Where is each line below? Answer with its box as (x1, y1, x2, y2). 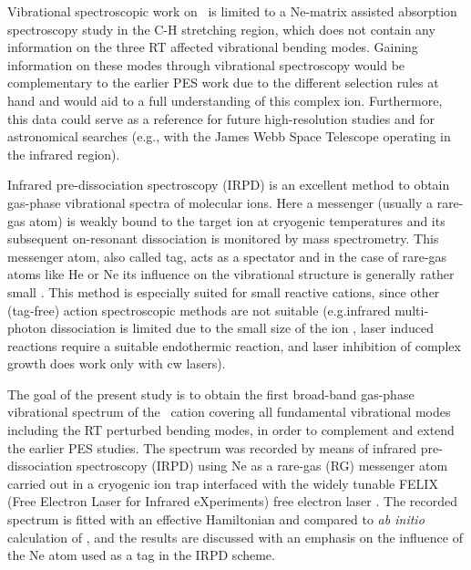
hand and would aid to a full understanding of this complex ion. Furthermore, (7, 90, 443, 109)
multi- (394, 300, 429, 319)
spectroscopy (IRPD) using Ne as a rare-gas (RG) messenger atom (76, 456, 448, 475)
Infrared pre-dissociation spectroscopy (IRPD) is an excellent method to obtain (7, 175, 450, 194)
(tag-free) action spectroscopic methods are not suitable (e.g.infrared (7, 300, 391, 319)
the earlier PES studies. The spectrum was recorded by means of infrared (7, 438, 417, 457)
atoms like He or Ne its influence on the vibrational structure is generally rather (7, 264, 455, 284)
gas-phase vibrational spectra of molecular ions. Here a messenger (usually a (7, 192, 433, 212)
